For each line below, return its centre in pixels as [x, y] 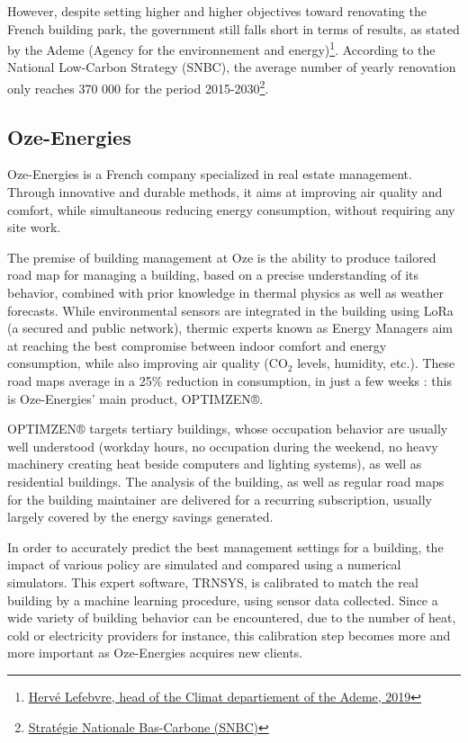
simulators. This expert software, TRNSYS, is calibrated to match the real [213, 582]
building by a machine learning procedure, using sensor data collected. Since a [223, 600]
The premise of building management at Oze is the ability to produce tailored [222, 257]
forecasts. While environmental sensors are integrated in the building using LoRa [230, 310]
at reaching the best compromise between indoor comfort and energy [197, 345]
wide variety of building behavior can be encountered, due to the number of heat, [232, 618]
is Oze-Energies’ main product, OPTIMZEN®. [135, 398]
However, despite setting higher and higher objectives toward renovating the [217, 11]
